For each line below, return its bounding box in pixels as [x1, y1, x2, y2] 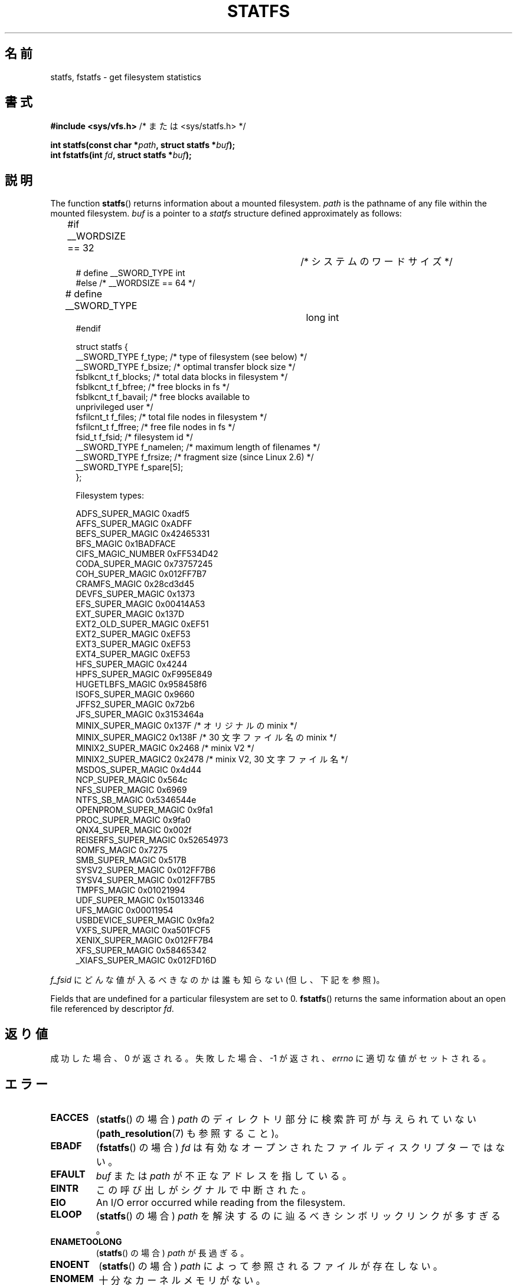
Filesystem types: [76, 490, 144, 501]
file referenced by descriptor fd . [50, 1004, 174, 1014]
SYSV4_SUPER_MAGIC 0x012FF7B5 [76, 875, 215, 886]
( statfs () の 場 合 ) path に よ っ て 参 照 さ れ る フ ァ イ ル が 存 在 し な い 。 [99, 1260, 443, 1272]
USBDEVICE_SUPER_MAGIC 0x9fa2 [76, 915, 215, 926]
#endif [76, 323, 101, 334]
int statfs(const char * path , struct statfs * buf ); [50, 140, 235, 150]
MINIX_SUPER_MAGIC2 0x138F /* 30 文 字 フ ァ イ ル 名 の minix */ [76, 732, 336, 743]
